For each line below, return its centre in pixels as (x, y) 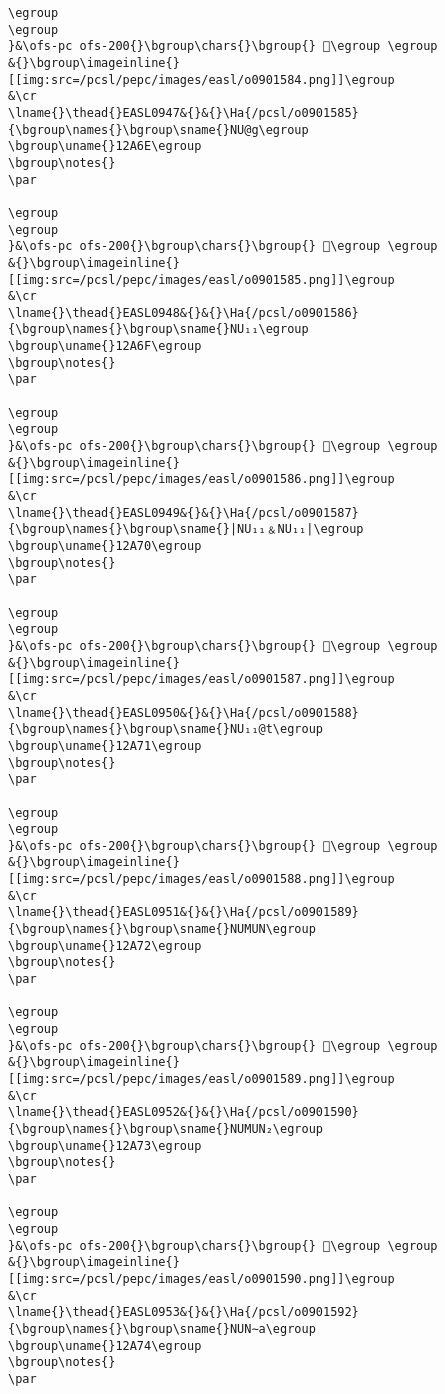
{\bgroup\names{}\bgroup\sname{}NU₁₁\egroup (158, 329)
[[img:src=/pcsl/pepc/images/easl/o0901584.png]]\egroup (201, 79)
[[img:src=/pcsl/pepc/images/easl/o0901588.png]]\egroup (201, 879)
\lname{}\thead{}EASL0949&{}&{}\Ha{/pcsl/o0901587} (183, 512)
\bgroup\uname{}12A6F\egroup (105, 346)
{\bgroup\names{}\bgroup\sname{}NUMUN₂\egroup (165, 1128)
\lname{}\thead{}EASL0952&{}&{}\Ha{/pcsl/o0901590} (183, 1112)
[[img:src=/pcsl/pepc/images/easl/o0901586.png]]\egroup (201, 479)
